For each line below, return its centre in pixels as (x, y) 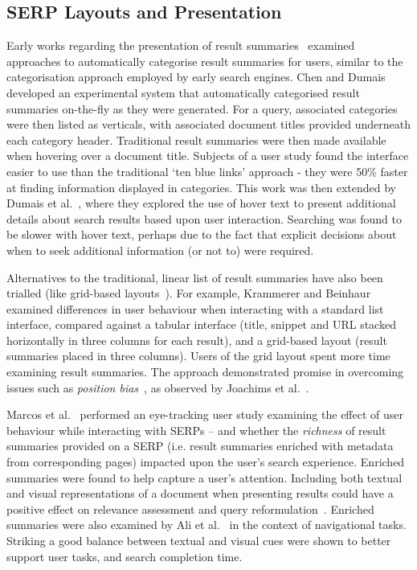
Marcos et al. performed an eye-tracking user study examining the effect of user (205, 414)
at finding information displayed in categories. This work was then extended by (201, 187)
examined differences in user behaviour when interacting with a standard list (195, 308)
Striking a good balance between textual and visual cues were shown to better (199, 541)
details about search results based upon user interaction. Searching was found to (204, 218)
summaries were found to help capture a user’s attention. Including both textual (204, 477)
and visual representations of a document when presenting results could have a (200, 493)
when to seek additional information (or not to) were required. (160, 250)
